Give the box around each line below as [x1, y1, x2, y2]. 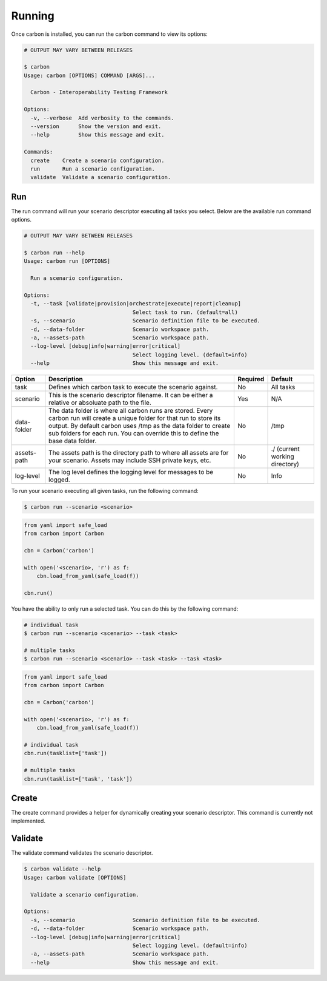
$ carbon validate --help [24, 866, 101, 872]
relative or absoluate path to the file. [48, 398, 151, 407]
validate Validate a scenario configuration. [30, 174, 171, 181]
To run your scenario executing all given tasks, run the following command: [11, 487, 199, 495]
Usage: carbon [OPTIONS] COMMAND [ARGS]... [24, 72, 156, 79]
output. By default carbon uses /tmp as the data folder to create [48, 422, 231, 430]
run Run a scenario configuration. [30, 166, 156, 172]
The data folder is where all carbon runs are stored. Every [48, 407, 213, 415]
